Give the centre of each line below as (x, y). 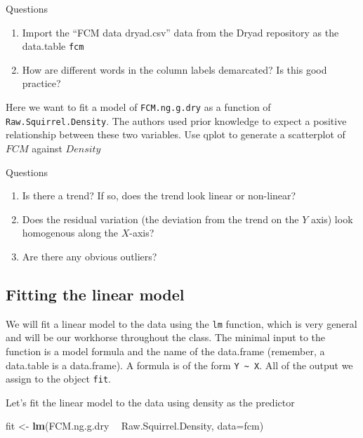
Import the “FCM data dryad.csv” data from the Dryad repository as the (180, 32)
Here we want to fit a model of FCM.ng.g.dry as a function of (138, 107)
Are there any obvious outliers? (90, 256)
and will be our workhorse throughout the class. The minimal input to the (166, 337)
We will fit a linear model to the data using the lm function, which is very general (181, 323)
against (47, 148)
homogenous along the (70, 233)
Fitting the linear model (95, 294)
